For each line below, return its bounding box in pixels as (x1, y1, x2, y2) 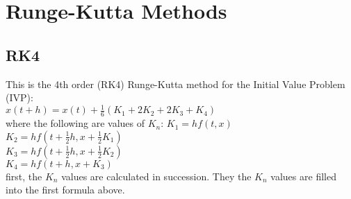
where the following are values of (6, 116, 145, 130)
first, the (6, 168, 42, 183)
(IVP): (6, 90, 33, 105)
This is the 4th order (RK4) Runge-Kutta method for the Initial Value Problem (6, 76, 345, 91)
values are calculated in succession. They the (61, 168, 252, 183)
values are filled (270, 168, 336, 183)
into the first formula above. (6, 182, 125, 197)
